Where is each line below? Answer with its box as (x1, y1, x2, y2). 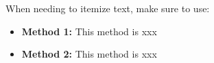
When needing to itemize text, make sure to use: (5, 1, 210, 15)
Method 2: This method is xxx (21, 47, 157, 61)
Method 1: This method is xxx (21, 24, 157, 38)
